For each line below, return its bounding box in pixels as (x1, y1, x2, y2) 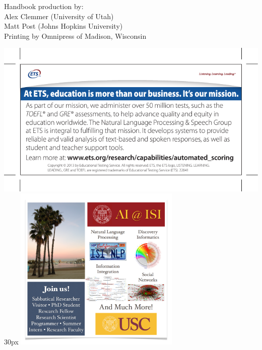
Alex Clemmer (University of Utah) (4, 11, 114, 21)
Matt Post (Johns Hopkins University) (4, 21, 123, 31)
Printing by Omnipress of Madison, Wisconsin (4, 30, 147, 41)
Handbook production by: (4, 1, 84, 11)
